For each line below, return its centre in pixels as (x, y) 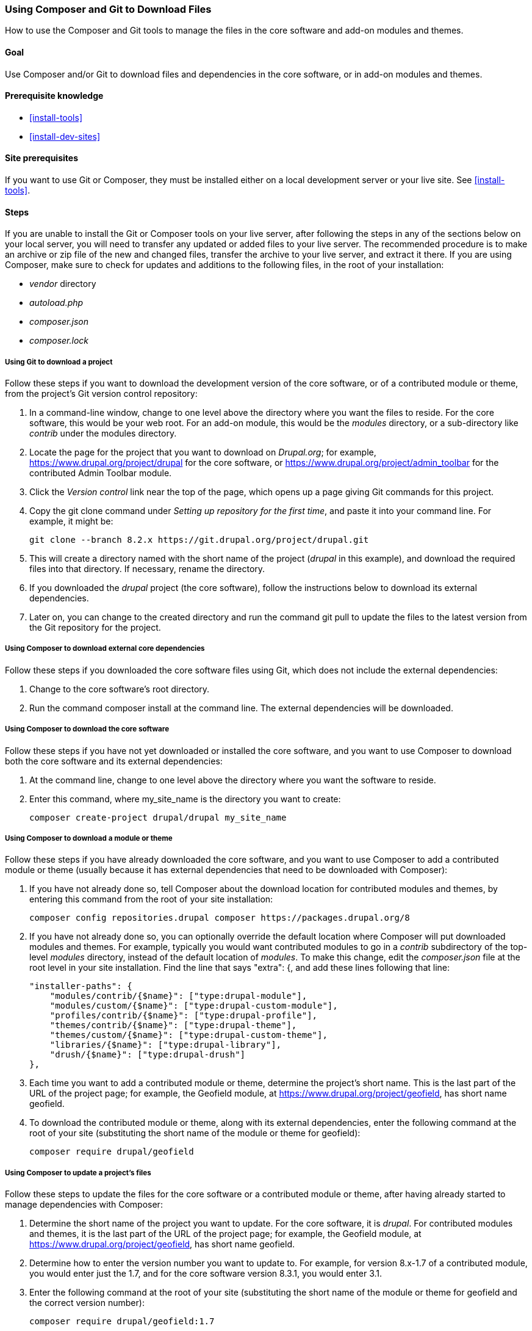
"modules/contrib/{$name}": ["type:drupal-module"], (178, 996)
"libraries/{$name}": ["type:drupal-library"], (166, 1045)
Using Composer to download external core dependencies (105, 649)
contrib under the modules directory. (103, 433)
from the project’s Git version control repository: (101, 394)
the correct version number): (87, 1303)
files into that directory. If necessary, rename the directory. (147, 569)
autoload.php (56, 303)
